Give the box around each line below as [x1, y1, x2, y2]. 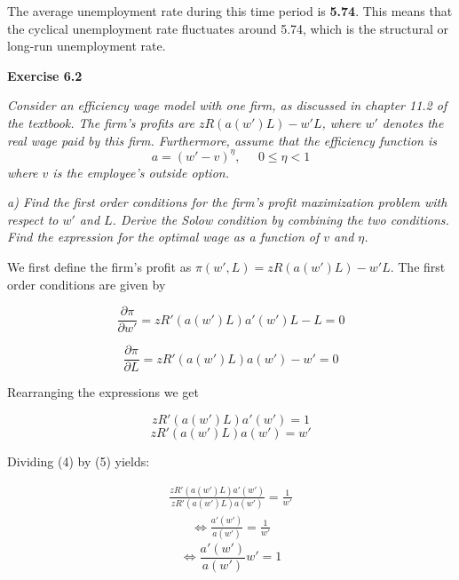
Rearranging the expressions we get [7, 383, 199, 401]
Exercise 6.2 [7, 66, 83, 84]
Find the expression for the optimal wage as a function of [7, 227, 320, 246]
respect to [7, 210, 59, 228]
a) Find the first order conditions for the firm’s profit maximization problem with [7, 193, 447, 211]
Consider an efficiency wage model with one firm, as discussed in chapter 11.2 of [7, 96, 447, 115]
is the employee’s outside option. [52, 163, 229, 181]
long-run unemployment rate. [7, 36, 166, 55]
